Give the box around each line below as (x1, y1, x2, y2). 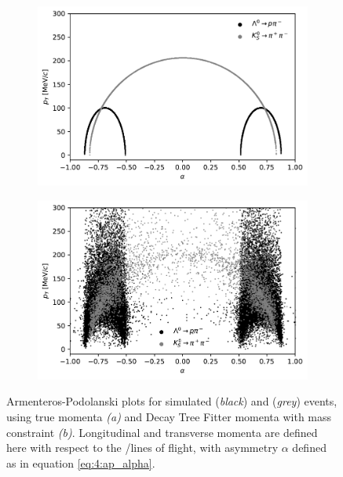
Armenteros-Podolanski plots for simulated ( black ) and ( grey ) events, (6, 393, 338, 409)
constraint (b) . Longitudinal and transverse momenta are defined (6, 424, 318, 440)
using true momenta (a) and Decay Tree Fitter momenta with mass (6, 408, 332, 424)
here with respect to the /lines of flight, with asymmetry (6, 439, 279, 456)
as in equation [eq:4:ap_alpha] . (6, 454, 155, 471)
